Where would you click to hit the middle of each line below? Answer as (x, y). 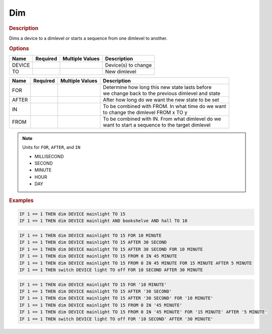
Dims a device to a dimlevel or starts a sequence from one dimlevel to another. (88, 38)
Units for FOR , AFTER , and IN (51, 147)
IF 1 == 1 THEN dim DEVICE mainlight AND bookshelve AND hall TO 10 (103, 221)
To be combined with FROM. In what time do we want (165, 106)
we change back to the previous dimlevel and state (162, 93)
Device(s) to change (128, 65)
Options (19, 48)
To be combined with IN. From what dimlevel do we (162, 119)
